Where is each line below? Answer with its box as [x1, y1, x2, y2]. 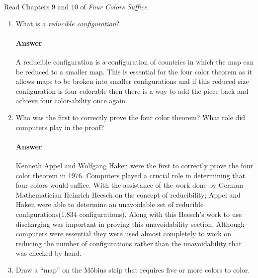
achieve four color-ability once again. [15, 95, 127, 106]
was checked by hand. [15, 248, 82, 258]
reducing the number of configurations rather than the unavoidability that [15, 238, 242, 248]
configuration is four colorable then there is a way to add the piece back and [15, 85, 249, 96]
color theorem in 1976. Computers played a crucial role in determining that [15, 170, 245, 180]
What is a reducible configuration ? [15, 18, 120, 28]
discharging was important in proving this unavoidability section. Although [15, 218, 245, 229]
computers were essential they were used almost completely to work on [15, 228, 232, 239]
